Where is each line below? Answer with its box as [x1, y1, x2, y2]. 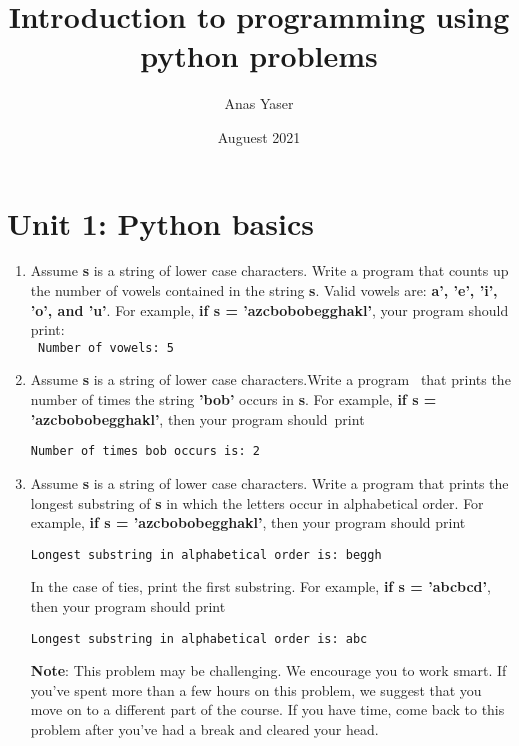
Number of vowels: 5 [37, 340, 174, 355]
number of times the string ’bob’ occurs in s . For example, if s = [30, 389, 437, 410]
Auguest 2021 [217, 126, 301, 147]
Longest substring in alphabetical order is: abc [30, 631, 368, 646]
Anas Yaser [224, 93, 294, 114]
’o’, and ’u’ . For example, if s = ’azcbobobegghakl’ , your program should [30, 299, 509, 320]
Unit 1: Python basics [7, 202, 314, 243]
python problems [140, 35, 378, 76]
